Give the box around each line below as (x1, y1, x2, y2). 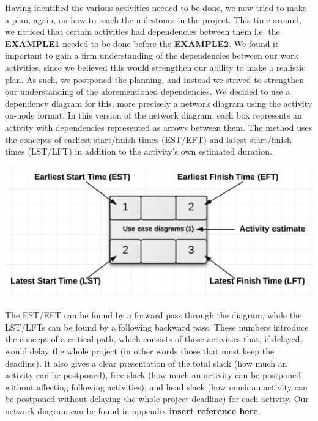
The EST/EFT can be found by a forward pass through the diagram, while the (5, 309, 302, 321)
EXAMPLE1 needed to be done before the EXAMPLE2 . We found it (5, 37, 279, 49)
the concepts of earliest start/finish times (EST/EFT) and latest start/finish (5, 133, 292, 145)
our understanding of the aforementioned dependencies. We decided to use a (5, 85, 290, 98)
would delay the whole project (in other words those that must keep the (5, 344, 275, 357)
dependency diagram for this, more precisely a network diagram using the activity (5, 97, 312, 109)
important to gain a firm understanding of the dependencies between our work (5, 49, 298, 62)
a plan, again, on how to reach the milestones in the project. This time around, (5, 13, 301, 26)
